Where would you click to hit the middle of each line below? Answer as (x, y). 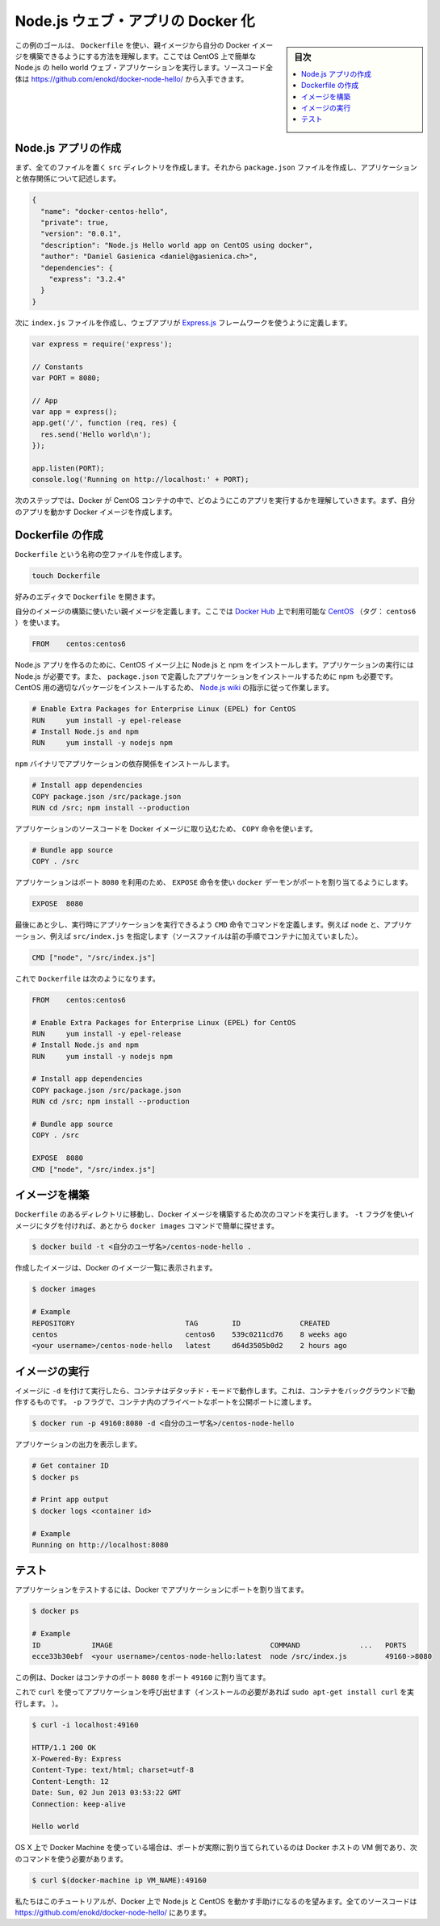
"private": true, (75, 223)
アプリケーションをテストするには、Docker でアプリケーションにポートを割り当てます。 (161, 1589)
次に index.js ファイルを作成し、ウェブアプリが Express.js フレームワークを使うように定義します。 (183, 322)
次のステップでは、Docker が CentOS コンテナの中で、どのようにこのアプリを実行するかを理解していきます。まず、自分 (215, 500)
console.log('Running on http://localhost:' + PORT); (140, 479)
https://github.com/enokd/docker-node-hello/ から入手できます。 (140, 79)
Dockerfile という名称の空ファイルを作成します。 (101, 554)
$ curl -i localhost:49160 (85, 1725)
